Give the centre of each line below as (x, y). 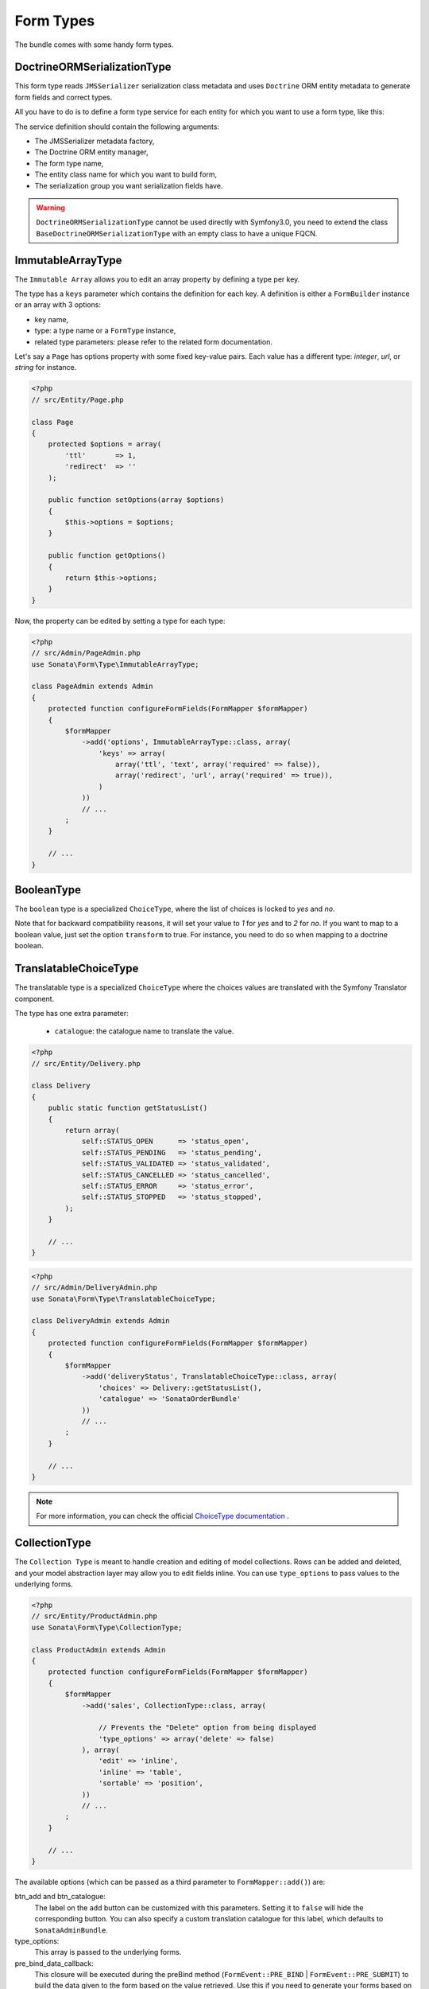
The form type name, (69, 163)
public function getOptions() (107, 556)
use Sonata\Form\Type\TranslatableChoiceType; (124, 1298)
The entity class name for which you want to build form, (126, 174)
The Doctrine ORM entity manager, (91, 152)
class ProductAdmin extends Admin (99, 1650)
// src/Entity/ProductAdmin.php (95, 1616)
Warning (50, 208)
